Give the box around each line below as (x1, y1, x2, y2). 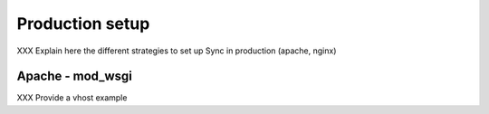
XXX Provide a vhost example (16, 92, 128, 103)
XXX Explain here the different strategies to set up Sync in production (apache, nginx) (16, 45, 337, 56)
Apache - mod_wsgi (16, 69, 133, 84)
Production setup (16, 14, 150, 33)
